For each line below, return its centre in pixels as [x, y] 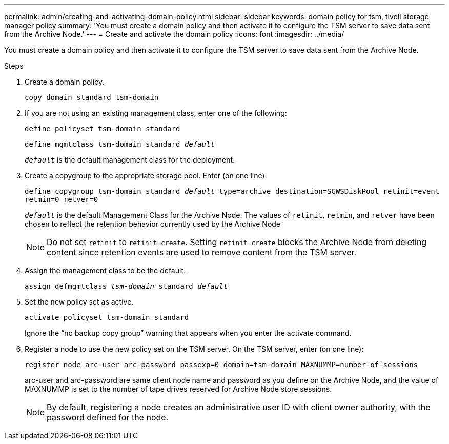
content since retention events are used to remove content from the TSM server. [202, 252]
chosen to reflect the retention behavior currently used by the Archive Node [153, 224]
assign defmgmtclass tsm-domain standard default [126, 286]
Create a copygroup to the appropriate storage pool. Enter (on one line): [146, 176]
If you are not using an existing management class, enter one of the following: [156, 113]
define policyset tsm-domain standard [103, 129]
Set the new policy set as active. [79, 302]
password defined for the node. [108, 417]
